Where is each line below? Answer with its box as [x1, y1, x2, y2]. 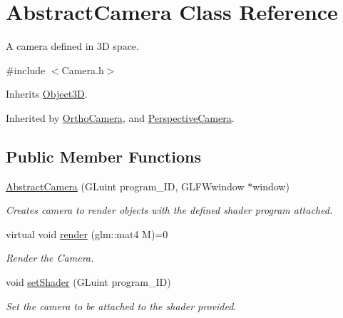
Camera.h [61, 62, 104, 77]
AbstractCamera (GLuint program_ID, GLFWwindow [6, 178, 245, 193]
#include [6, 62, 46, 77]
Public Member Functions [6, 145, 201, 167]
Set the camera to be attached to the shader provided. [6, 298, 237, 313]
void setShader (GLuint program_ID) [6, 275, 171, 289]
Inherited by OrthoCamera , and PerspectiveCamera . [6, 110, 235, 125]
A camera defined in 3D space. [6, 39, 139, 53]
